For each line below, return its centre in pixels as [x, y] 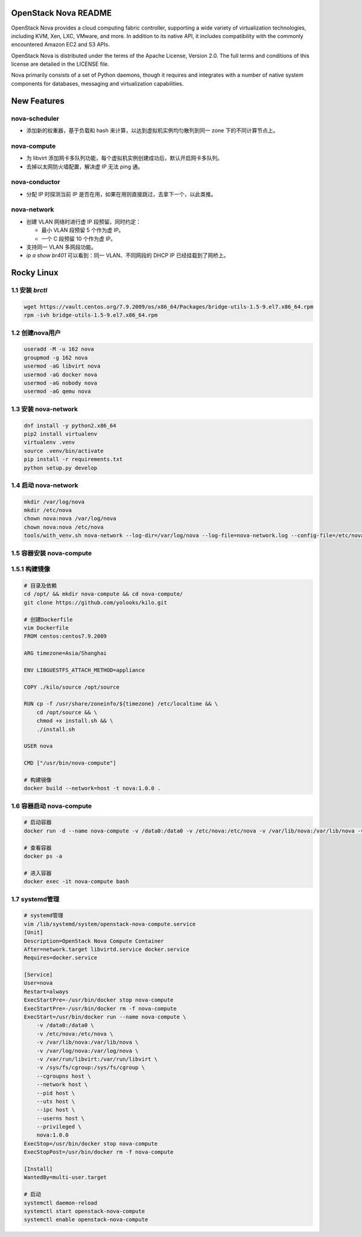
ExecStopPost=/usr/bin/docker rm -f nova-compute [99, 1152]
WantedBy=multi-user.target [65, 1178]
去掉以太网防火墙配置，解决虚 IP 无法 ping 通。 [85, 167]
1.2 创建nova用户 [36, 333]
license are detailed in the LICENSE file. [60, 64]
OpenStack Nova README [62, 13]
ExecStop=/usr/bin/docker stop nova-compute [91, 1143]
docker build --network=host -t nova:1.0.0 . [92, 788]
